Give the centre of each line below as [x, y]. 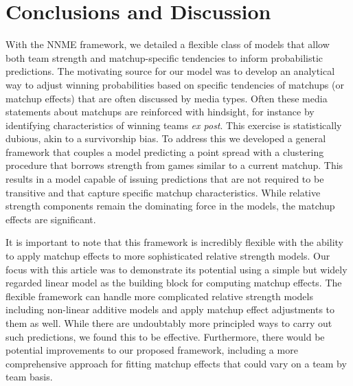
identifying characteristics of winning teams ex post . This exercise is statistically [174, 125]
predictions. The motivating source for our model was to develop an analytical [170, 71]
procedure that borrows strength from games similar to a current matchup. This [174, 165]
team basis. [29, 377]
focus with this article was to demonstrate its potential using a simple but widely [176, 269]
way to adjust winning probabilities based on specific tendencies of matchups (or [175, 84]
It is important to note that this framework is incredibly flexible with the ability [174, 242]
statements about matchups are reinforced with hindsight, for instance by [160, 112]
